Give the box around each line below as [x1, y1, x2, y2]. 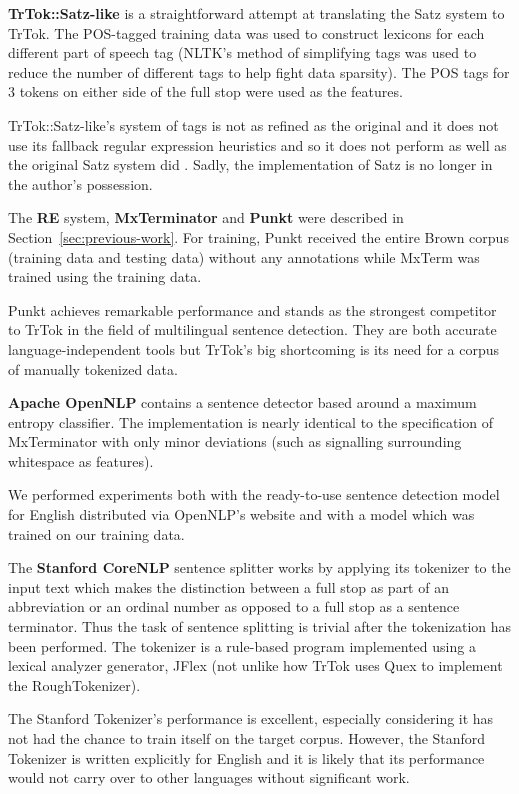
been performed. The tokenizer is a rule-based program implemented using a [8, 635, 476, 656]
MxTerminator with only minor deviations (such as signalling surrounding [8, 431, 462, 452]
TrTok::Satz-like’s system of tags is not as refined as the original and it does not [8, 114, 499, 135]
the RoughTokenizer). [8, 674, 141, 695]
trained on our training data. [8, 523, 185, 544]
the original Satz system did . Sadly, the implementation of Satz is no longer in [8, 154, 493, 175]
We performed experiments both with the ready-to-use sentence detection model [8, 484, 500, 505]
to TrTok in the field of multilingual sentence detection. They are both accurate [8, 319, 497, 340]
